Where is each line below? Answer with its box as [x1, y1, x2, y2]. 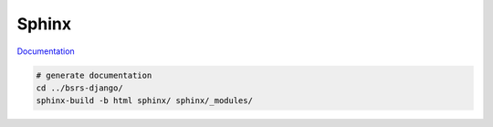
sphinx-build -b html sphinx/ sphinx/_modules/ [36, 96, 253, 106]
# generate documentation [36, 69, 152, 80]
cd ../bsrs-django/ [36, 82, 123, 93]
